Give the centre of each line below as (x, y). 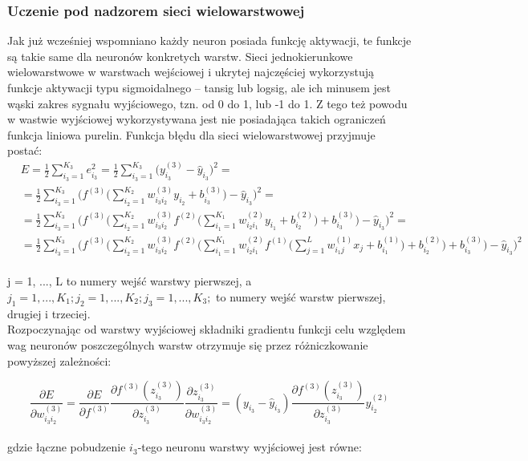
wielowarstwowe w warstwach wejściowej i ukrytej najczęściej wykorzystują (191, 72)
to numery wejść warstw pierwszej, (301, 296)
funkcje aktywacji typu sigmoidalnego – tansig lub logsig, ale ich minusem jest (199, 87)
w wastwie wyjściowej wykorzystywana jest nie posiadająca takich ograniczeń (197, 119)
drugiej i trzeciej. (49, 313)
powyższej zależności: (59, 360)
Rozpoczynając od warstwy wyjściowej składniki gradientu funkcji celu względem (207, 329)
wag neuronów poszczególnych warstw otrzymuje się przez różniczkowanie (188, 344)
